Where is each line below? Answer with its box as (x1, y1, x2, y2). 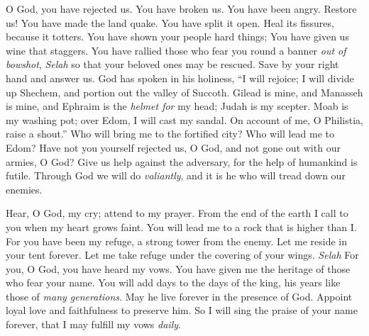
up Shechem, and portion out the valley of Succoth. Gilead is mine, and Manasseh (6, 84, 363, 99)
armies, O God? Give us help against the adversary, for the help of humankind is (6, 154, 358, 169)
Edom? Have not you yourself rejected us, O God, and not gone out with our (6, 140, 341, 155)
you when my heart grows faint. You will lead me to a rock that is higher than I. (6, 219, 357, 234)
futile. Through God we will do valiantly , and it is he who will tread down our (6, 168, 346, 183)
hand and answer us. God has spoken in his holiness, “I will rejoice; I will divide (6, 70, 354, 85)
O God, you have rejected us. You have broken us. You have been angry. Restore (6, 1, 357, 16)
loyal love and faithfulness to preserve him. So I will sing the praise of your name (6, 303, 358, 318)
